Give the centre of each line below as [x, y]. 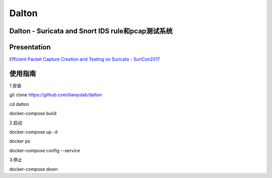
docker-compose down [33, 169]
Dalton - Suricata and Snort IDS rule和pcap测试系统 [91, 31]
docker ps [20, 141]
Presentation [30, 47]
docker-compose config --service [45, 150]
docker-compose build [33, 113]
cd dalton [19, 104]
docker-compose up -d [33, 132]
